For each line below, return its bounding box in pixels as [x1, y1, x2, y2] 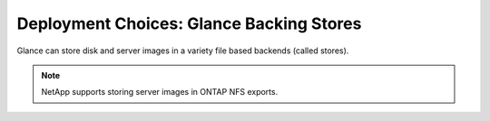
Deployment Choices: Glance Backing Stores [16, 14, 362, 33]
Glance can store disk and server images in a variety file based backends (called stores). [16, 45, 349, 56]
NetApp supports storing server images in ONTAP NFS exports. [41, 87, 279, 98]
